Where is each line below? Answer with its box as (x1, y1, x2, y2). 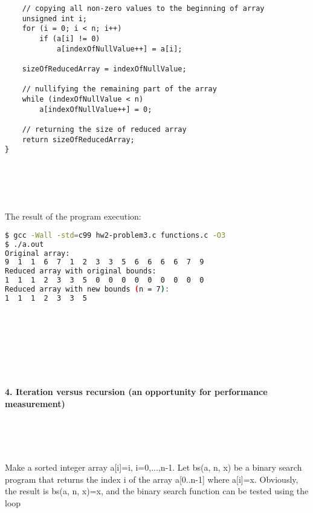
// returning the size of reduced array (22, 125, 187, 134)
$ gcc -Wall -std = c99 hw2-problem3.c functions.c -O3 (5, 230, 226, 240)
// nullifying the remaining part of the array (22, 85, 217, 94)
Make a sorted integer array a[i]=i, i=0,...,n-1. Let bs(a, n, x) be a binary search (5, 460, 302, 473)
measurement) (5, 397, 65, 410)
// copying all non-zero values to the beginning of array (22, 4, 265, 13)
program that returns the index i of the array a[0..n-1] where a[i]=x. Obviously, (5, 472, 298, 485)
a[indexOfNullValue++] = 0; (39, 105, 152, 114)
